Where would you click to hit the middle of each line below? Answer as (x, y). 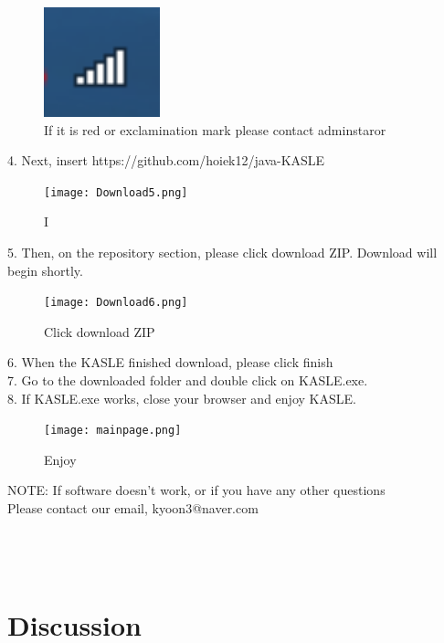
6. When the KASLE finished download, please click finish (170, 362)
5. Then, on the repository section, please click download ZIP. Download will (222, 252)
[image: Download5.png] (116, 192)
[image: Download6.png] (116, 303)
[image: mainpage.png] (113, 431)
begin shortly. (45, 270)
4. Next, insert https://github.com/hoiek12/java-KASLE (166, 160)
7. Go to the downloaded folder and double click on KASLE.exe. (188, 379)
